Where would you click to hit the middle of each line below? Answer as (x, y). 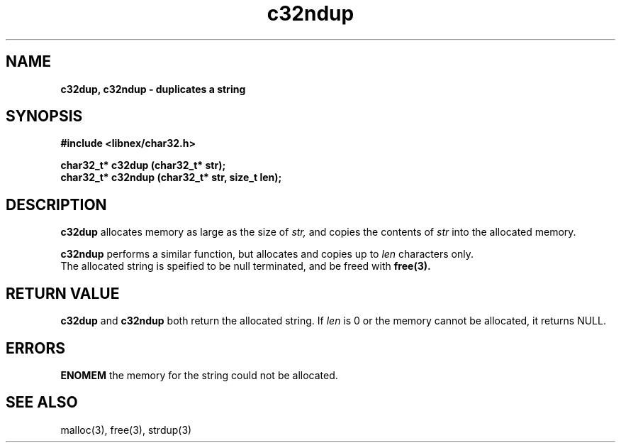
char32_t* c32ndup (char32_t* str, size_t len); (171, 177)
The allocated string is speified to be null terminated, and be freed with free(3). (246, 266)
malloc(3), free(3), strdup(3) (126, 430)
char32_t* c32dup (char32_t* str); (143, 165)
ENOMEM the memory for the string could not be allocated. (199, 375)
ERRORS (36, 348)
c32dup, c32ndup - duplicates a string (153, 89)
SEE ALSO (42, 403)
